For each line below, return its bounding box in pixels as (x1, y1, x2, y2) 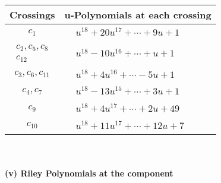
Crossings (10, 8, 55, 21)
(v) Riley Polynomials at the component (5, 167, 173, 179)
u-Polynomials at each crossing (64, 8, 211, 21)
